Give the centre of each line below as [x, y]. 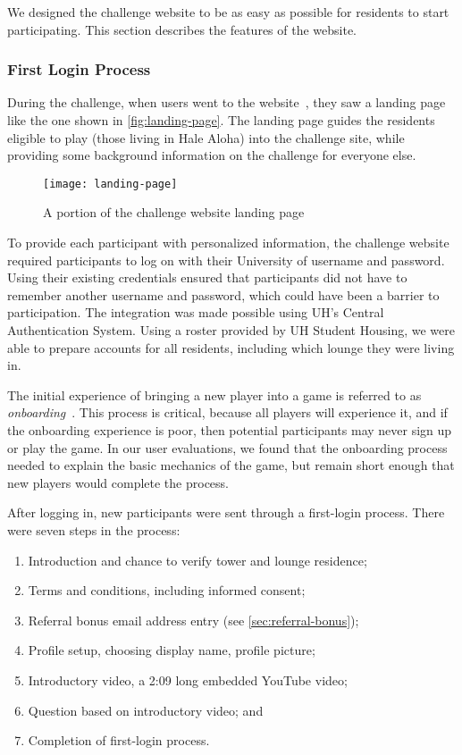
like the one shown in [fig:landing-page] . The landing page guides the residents [221, 120]
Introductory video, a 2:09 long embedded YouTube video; [188, 679]
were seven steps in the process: [94, 529]
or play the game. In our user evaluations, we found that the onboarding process [227, 447]
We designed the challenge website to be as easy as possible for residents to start [228, 12]
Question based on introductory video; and [146, 710]
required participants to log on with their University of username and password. [226, 260]
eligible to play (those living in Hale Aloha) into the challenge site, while [206, 137]
